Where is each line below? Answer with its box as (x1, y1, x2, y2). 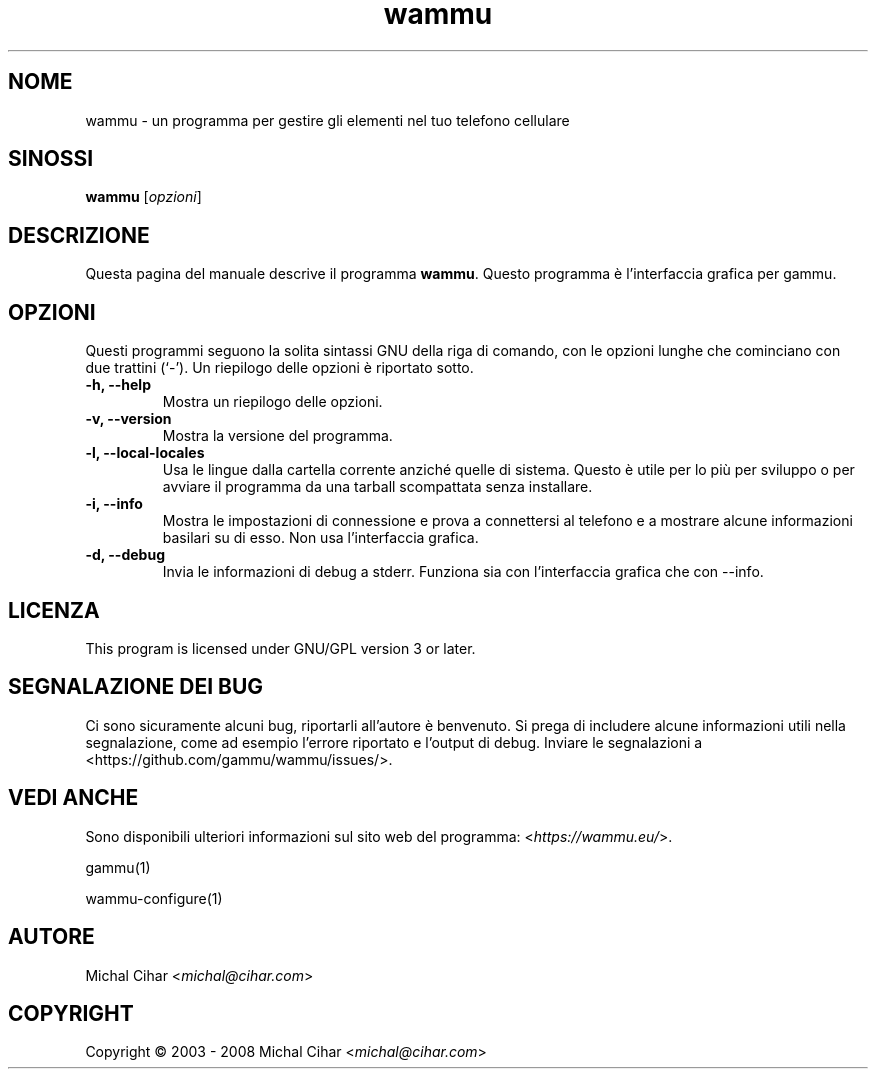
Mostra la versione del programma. (162, 427, 393, 445)
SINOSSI (8, 146, 94, 172)
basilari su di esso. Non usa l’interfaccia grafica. (162, 529, 479, 547)
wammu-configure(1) (85, 889, 223, 907)
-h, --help (85, 376, 151, 394)
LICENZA (8, 597, 100, 623)
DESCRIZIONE (8, 222, 150, 248)
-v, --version (85, 410, 172, 428)
